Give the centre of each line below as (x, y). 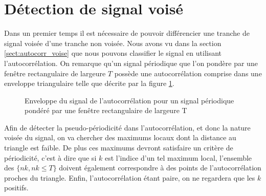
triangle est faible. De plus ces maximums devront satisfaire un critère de (119, 148)
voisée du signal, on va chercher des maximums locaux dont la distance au (120, 137)
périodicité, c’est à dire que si (50, 157)
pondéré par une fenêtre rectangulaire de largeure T (106, 110)
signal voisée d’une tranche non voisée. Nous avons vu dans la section (113, 43)
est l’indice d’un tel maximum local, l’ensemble (178, 157)
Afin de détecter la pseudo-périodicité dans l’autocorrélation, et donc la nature (127, 127)
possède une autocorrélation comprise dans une (188, 73)
